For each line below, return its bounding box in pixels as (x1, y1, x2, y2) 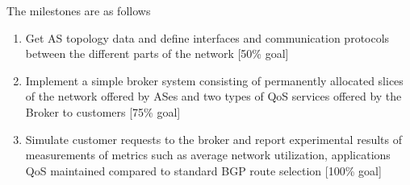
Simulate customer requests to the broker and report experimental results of (25, 130, 402, 147)
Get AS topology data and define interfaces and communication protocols (25, 29, 390, 46)
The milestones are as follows (6, 2, 151, 18)
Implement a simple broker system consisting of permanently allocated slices (25, 72, 404, 88)
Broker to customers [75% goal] (25, 103, 181, 120)
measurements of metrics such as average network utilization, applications (25, 146, 391, 163)
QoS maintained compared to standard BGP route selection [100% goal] (25, 162, 382, 179)
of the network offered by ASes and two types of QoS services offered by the (25, 88, 402, 105)
